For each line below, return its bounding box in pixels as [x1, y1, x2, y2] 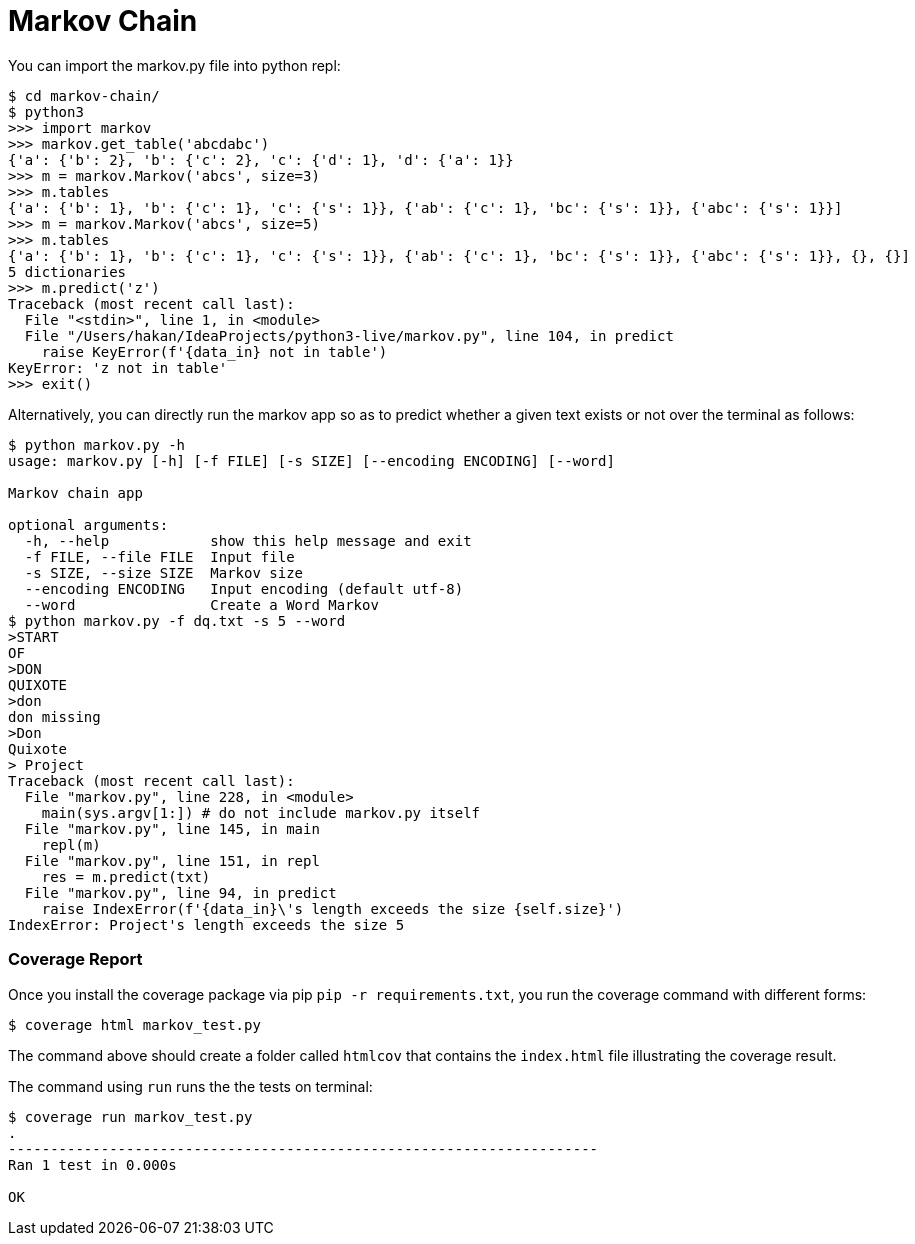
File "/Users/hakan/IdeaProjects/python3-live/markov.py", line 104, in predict [24, 327, 674, 344]
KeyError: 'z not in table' [8, 359, 228, 376]
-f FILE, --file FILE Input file [24, 548, 295, 565]
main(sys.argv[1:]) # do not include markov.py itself [41, 804, 481, 821]
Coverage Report [8, 949, 143, 970]
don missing [8, 708, 101, 725]
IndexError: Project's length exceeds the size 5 [8, 916, 405, 933]
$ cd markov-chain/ [8, 87, 160, 104]
